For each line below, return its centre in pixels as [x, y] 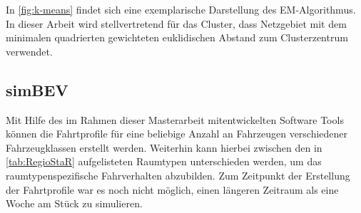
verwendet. [29, 51]
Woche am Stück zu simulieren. [74, 203]
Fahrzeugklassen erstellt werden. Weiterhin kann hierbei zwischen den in [164, 147]
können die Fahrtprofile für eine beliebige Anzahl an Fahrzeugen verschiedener [177, 134]
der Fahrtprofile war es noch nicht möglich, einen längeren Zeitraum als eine [172, 189]
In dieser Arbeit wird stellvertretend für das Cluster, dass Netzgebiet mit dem [176, 23]
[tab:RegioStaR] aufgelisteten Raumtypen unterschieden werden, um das [164, 161]
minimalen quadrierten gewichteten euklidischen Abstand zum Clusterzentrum [177, 37]
